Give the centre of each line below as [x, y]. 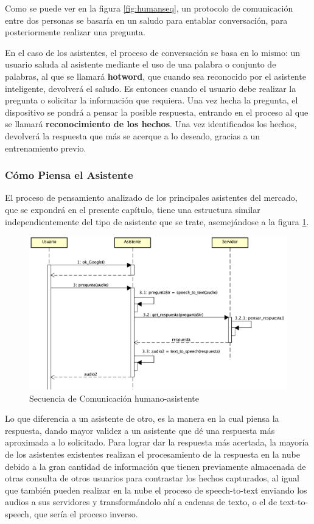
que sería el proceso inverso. [86, 514]
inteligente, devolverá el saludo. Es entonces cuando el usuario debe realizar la [151, 88]
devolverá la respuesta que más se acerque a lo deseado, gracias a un [132, 135]
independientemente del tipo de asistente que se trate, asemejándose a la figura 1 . [157, 221]
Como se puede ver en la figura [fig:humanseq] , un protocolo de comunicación [149, 8]
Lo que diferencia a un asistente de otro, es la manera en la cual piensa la [142, 418]
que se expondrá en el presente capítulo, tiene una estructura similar [133, 209]
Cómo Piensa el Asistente [69, 175]
